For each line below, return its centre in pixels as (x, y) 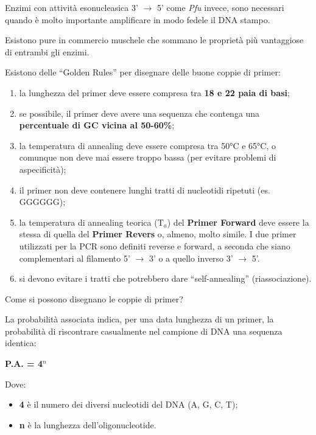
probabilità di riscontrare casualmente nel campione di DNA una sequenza (144, 331)
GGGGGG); (42, 202)
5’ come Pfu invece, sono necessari (220, 7)
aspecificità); (43, 169)
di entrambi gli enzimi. (47, 51)
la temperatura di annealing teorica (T (91, 222)
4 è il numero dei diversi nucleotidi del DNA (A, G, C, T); (128, 404)
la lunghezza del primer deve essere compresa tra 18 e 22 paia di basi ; (154, 92)
